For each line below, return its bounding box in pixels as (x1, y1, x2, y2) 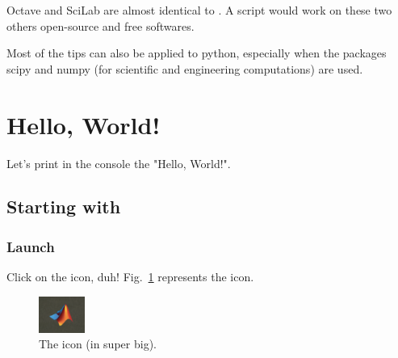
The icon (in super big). (39, 335, 157, 352)
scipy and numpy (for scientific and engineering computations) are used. (6, 60, 363, 77)
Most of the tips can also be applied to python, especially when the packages (6, 44, 387, 61)
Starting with (6, 194, 121, 219)
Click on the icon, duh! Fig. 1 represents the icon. (6, 268, 254, 285)
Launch (6, 236, 55, 256)
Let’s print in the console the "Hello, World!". (6, 154, 231, 171)
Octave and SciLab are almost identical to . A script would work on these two (6, 2, 392, 18)
